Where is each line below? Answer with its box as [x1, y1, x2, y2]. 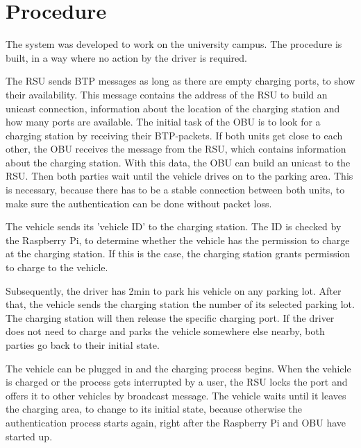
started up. [6, 429, 53, 443]
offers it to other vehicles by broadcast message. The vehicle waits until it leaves [6, 388, 346, 402]
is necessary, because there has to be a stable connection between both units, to [6, 182, 345, 197]
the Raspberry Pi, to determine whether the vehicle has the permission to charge [6, 232, 350, 247]
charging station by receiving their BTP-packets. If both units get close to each [6, 128, 343, 142]
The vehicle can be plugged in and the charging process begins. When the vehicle [6, 361, 351, 375]
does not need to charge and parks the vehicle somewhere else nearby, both [6, 324, 325, 338]
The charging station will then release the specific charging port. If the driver [6, 310, 335, 325]
